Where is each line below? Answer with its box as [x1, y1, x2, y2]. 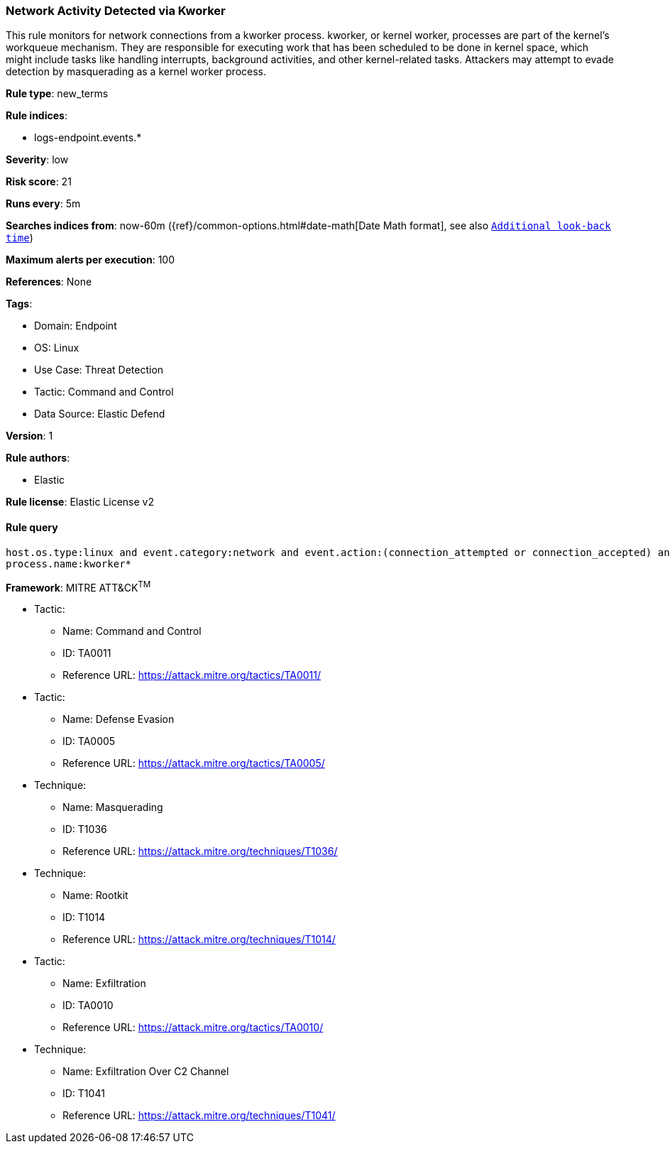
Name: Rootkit [62, 889, 128, 902]
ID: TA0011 [62, 647, 111, 660]
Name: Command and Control [62, 625, 202, 638]
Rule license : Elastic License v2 [6, 496, 154, 508]
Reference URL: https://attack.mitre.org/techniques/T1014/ [62, 933, 336, 946]
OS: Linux [34, 342, 79, 354]
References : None [6, 276, 92, 288]
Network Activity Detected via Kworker [6, 4, 226, 18]
